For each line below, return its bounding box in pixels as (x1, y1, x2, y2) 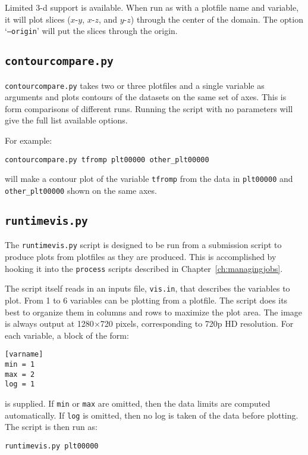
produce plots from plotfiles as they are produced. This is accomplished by (5, 250, 276, 263)
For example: (5, 134, 52, 147)
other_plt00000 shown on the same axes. (5, 184, 157, 196)
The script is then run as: (5, 420, 98, 433)
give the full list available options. (5, 114, 128, 126)
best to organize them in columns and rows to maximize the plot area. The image (5, 305, 303, 318)
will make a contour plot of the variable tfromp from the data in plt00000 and (5, 172, 293, 185)
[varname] (5, 350, 43, 359)
